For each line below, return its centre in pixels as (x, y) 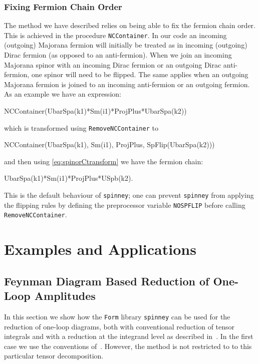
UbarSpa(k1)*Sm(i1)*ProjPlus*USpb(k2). (69, 178)
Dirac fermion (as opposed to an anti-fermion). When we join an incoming (118, 55)
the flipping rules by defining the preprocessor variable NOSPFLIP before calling (125, 205)
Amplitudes (65, 296)
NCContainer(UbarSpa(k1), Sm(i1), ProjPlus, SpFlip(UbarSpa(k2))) (109, 144)
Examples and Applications (100, 249)
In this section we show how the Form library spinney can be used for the (117, 316)
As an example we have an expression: (63, 94)
